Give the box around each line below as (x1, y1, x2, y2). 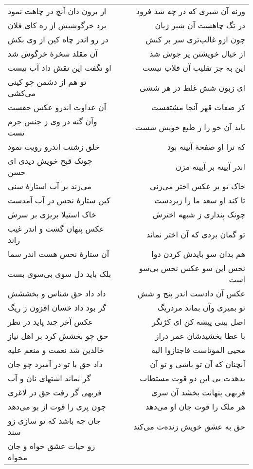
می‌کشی (8, 87, 36, 98)
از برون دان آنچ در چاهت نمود (8, 5, 107, 17)
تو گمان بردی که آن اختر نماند (146, 228, 245, 240)
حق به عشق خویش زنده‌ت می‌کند (133, 420, 245, 432)
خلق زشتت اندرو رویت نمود (8, 141, 100, 152)
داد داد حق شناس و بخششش (8, 288, 106, 299)
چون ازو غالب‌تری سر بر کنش (145, 34, 245, 45)
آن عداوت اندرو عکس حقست (8, 101, 107, 113)
